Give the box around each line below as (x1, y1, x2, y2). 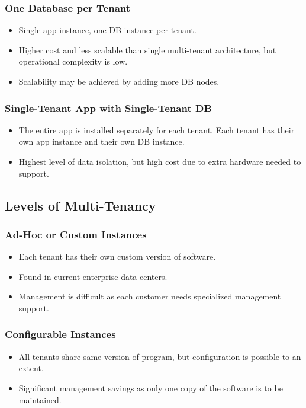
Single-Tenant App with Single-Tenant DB (5, 100, 212, 115)
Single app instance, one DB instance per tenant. (18, 24, 197, 36)
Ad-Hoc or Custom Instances (5, 227, 147, 241)
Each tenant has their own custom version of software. (18, 250, 216, 263)
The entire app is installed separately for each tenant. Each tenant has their (18, 123, 295, 136)
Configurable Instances (5, 327, 116, 342)
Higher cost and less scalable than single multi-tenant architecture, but (18, 43, 276, 56)
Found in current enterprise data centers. (18, 270, 168, 282)
